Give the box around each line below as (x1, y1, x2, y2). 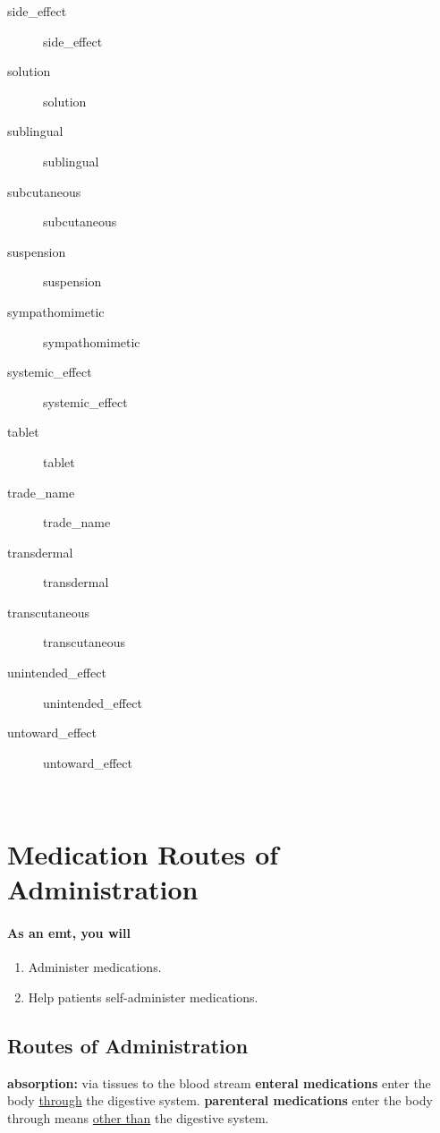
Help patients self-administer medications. (28, 987, 258, 1006)
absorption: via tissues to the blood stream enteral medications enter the (7, 1073, 431, 1092)
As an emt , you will (7, 924, 131, 942)
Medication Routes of (7, 836, 279, 873)
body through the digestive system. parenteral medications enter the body (7, 1091, 433, 1110)
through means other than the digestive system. (7, 1108, 269, 1127)
